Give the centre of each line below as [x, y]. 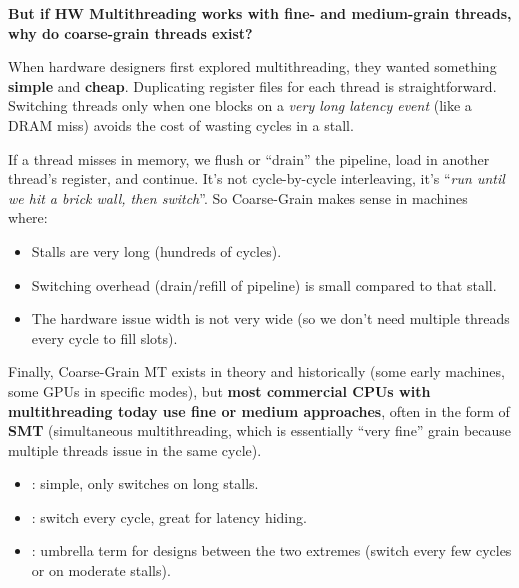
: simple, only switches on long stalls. [145, 483]
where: [28, 217]
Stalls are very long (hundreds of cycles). [156, 250]
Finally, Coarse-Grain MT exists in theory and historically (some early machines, [256, 371]
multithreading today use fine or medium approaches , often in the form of [259, 410]
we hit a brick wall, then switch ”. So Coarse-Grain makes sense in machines [238, 197]
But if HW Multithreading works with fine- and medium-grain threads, [260, 13]
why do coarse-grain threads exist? [130, 32]
